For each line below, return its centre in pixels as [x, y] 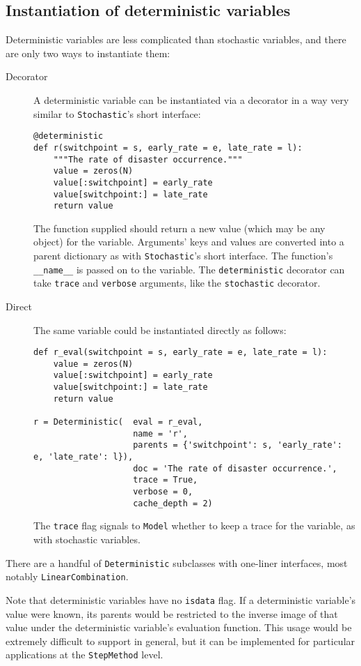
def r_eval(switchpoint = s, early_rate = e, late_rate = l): [180, 353]
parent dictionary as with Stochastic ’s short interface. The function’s [183, 256]
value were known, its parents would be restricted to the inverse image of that [172, 613]
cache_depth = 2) [173, 503]
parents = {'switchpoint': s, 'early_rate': [238, 445]
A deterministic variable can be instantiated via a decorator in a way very [191, 99]
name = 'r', [160, 433]
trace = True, [166, 480]
